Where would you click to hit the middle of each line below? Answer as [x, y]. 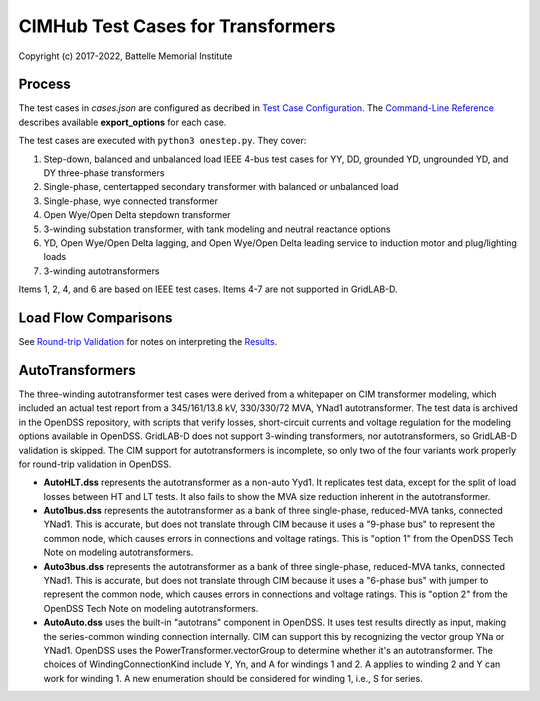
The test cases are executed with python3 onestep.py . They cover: [162, 141]
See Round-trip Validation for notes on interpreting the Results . [148, 342]
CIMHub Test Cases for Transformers [177, 26]
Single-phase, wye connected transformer [131, 201]
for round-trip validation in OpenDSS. [95, 464]
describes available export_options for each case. [122, 122]
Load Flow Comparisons [95, 317]
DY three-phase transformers [104, 173]
